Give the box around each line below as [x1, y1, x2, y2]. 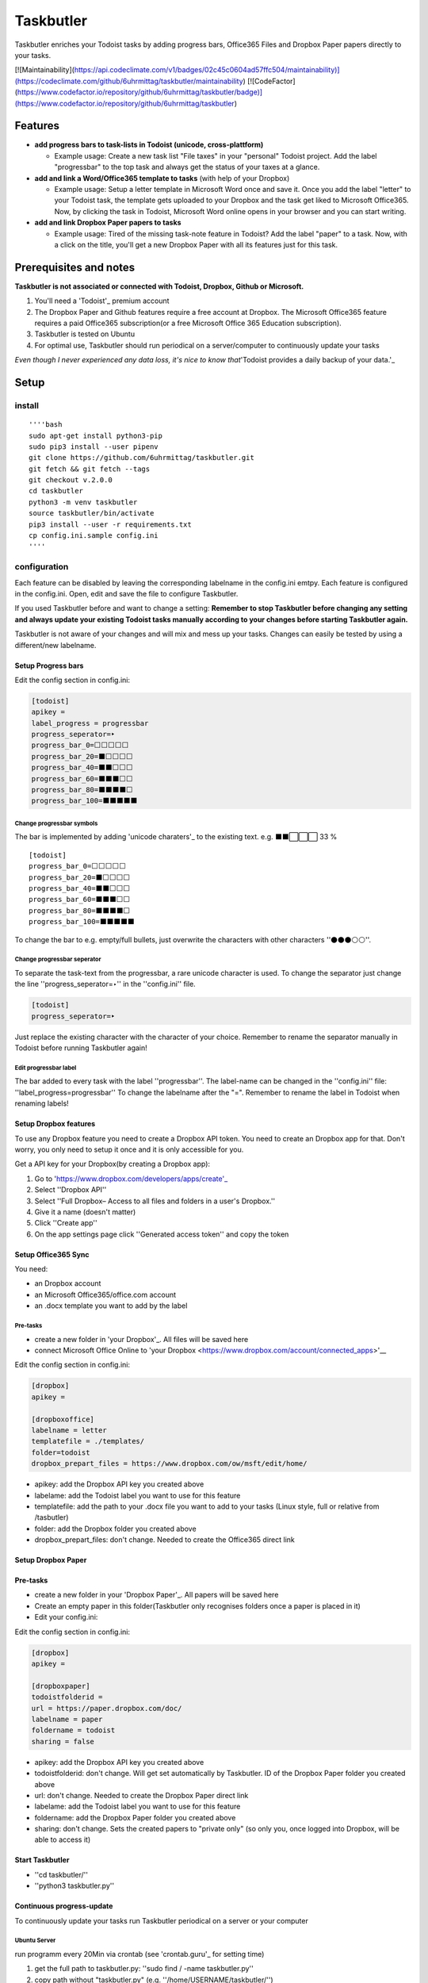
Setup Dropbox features [14, 1119, 96, 1129]
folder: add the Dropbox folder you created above [34, 1524, 197, 1533]
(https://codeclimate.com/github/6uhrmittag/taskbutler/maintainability [14, 76, 243, 86]
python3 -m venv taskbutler [29, 497, 138, 507]
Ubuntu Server [14, 1936, 56, 1945]
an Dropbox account [34, 1279, 101, 1288]
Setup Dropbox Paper [14, 1555, 87, 1565]
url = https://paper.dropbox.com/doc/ [31, 1704, 182, 1713]
